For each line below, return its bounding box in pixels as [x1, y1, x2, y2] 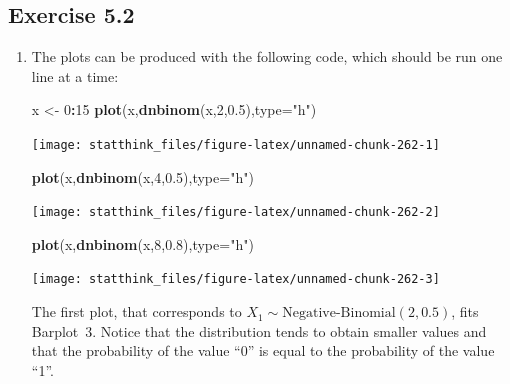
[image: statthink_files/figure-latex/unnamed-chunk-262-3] [31, 272, 440, 287]
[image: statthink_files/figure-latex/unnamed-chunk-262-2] [31, 205, 440, 220]
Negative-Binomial [282, 306, 396, 321]
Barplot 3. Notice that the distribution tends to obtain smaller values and [31, 320, 487, 341]
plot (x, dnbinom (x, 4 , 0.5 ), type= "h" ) [31, 166, 254, 187]
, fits [451, 301, 479, 322]
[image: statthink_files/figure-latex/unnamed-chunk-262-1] [31, 137, 440, 152]
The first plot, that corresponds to [31, 301, 242, 322]
